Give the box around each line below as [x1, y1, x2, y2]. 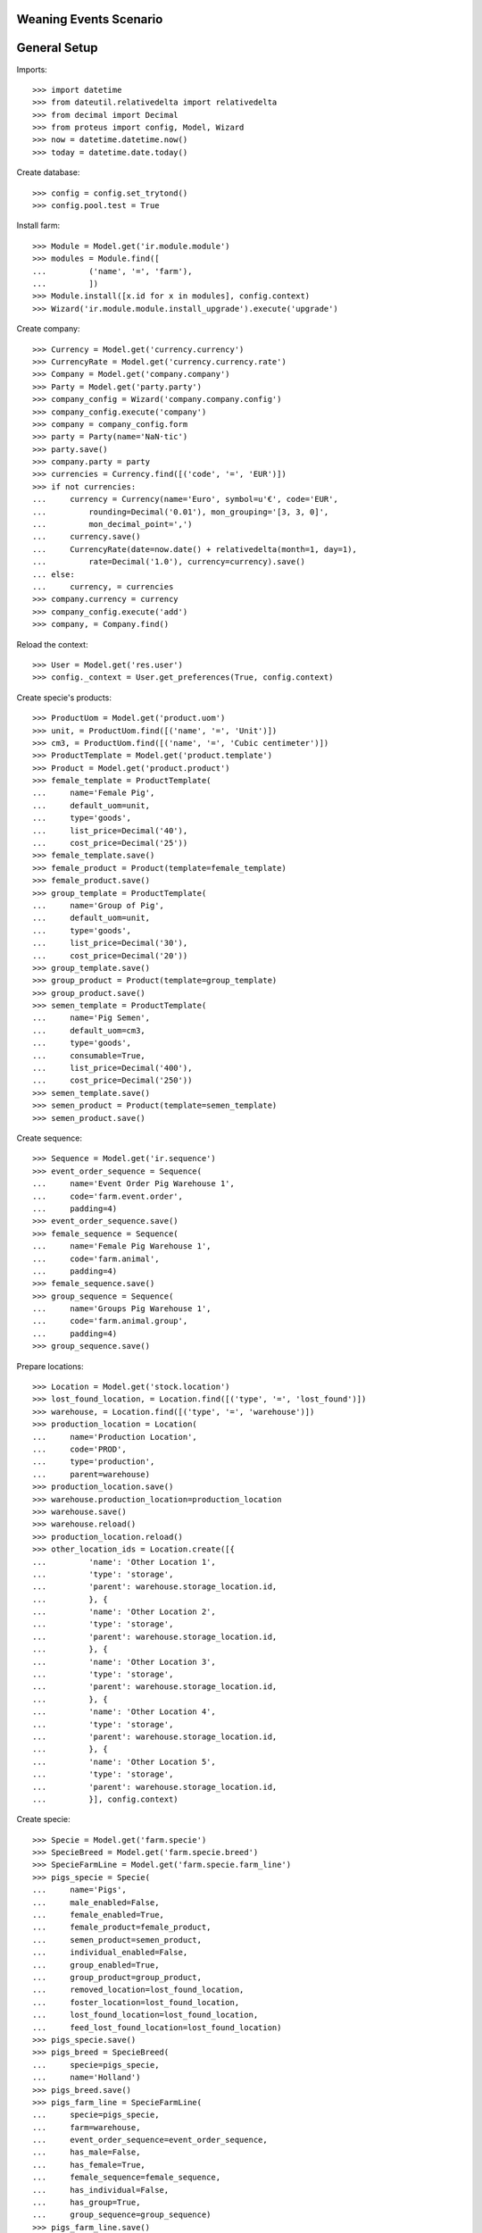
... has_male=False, [32, 2147, 141, 2157]
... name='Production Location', [32, 1432, 198, 1442]
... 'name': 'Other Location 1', [32, 1557, 216, 1567]
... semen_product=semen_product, [32, 1935, 203, 1944]
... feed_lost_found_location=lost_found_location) [32, 2022, 282, 2032]
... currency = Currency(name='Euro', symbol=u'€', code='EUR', [32, 494, 338, 505]
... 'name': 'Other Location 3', [32, 1657, 216, 1667]
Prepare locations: [16, 1360, 84, 1371]
